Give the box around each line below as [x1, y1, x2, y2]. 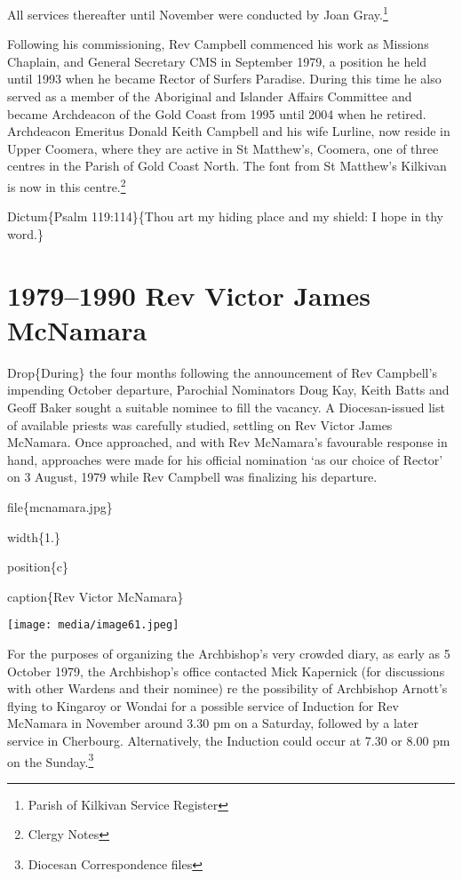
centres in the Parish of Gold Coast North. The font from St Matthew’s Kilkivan [7, 156, 447, 175]
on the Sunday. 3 [7, 749, 94, 771]
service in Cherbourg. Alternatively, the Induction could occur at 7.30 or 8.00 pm [7, 731, 450, 749]
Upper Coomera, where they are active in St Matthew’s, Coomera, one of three [7, 139, 439, 157]
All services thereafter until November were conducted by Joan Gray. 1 [7, 3, 388, 23]
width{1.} [7, 527, 60, 546]
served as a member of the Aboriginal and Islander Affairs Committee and [7, 87, 412, 106]
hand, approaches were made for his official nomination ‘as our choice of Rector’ [7, 450, 443, 468]
